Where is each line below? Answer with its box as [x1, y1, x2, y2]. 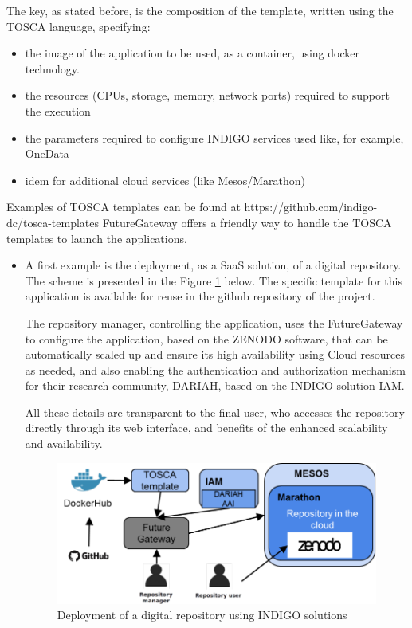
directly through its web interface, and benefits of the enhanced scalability [25, 419, 388, 436]
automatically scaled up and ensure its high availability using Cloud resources [25, 346, 406, 363]
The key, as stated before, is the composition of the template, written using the [6, 2, 394, 18]
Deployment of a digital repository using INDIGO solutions [57, 606, 347, 623]
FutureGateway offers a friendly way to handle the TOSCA [102, 214, 392, 230]
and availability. [25, 435, 103, 452]
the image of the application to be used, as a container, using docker [25, 45, 359, 61]
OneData [25, 145, 69, 162]
